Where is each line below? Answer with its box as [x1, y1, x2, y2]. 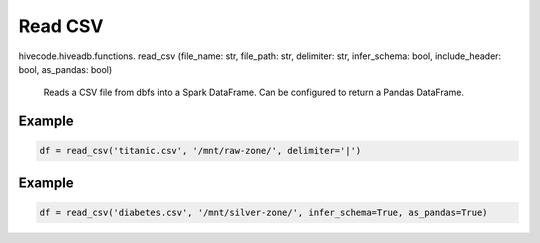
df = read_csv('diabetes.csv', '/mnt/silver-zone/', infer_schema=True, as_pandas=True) [39, 206, 489, 218]
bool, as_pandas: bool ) [18, 63, 113, 75]
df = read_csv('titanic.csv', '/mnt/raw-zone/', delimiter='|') [39, 145, 362, 157]
